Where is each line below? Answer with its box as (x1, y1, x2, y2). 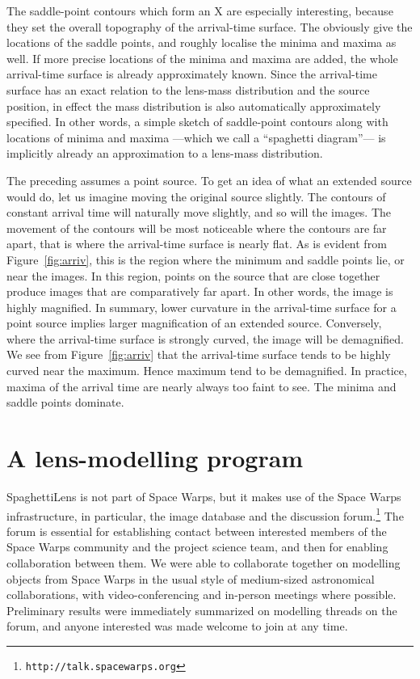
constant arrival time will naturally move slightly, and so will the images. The (6, 204, 392, 221)
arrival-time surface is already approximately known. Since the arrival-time (6, 65, 377, 82)
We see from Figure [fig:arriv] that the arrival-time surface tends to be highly (6, 346, 391, 363)
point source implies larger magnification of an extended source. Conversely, (6, 314, 382, 331)
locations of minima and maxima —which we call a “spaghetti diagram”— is (6, 129, 386, 145)
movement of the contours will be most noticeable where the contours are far (6, 219, 387, 236)
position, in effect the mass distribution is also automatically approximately (6, 97, 381, 114)
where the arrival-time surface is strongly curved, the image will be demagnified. (6, 330, 404, 347)
